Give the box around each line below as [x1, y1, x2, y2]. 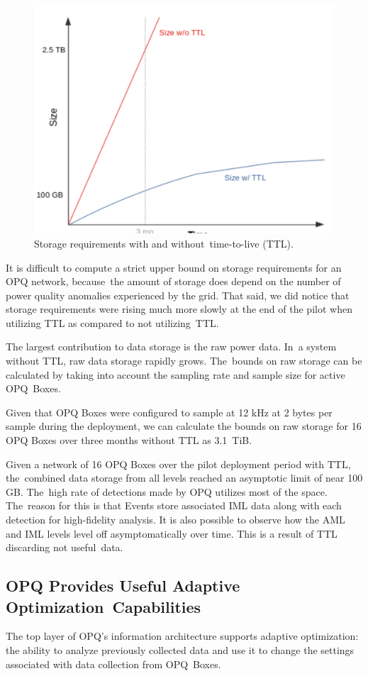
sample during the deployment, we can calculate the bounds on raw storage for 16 [6, 419, 362, 433]
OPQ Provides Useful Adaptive [6, 575, 240, 597]
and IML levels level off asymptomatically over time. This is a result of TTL [6, 526, 338, 541]
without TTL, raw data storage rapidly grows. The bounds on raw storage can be [6, 353, 362, 368]
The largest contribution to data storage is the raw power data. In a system [6, 339, 337, 354]
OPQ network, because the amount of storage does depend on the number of [6, 274, 341, 289]
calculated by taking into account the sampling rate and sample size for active [6, 367, 345, 382]
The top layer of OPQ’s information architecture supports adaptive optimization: [6, 628, 359, 643]
